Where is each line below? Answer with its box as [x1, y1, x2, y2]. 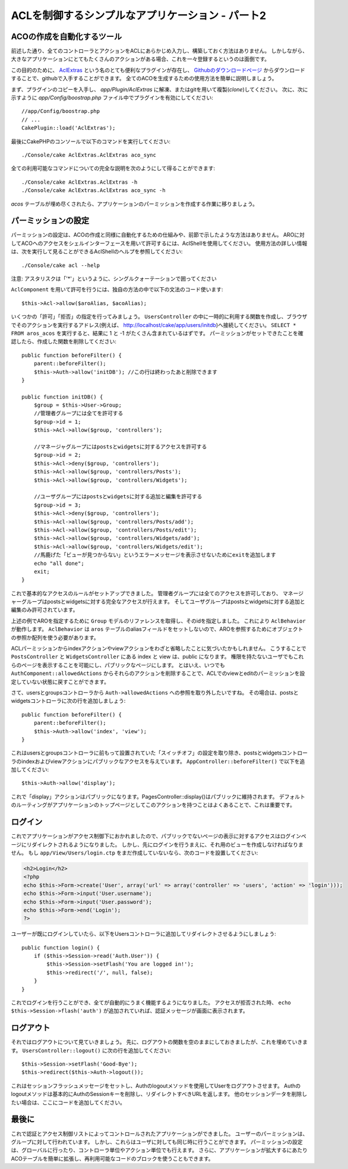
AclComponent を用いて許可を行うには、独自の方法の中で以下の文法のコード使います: [11, 286, 223, 293]
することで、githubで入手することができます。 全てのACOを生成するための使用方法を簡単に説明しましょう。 [11, 75, 277, 82]
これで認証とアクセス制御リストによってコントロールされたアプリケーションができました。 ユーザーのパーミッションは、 [11, 1130, 308, 1137]
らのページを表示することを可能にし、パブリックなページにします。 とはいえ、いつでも [11, 661, 225, 668]
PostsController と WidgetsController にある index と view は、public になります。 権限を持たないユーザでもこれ [11, 653, 304, 660]
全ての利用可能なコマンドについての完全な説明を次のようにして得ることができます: [11, 165, 216, 172]
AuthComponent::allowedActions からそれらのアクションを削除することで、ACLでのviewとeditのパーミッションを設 [11, 670, 305, 677]
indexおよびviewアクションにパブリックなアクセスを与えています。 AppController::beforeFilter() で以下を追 [21, 758, 305, 765]
